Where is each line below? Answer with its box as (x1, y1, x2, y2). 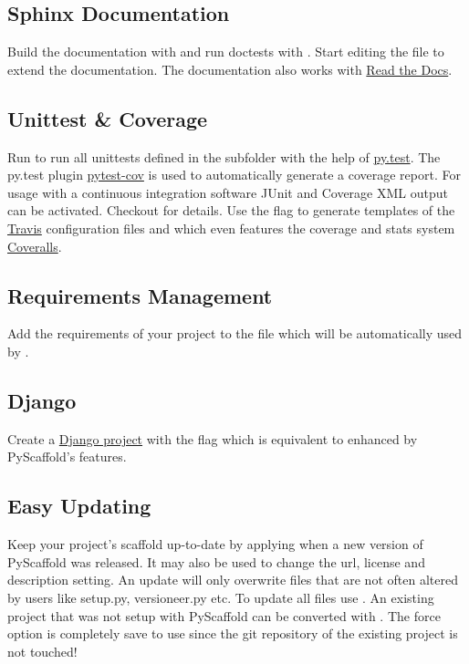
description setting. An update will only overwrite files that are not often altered (7, 570, 458, 589)
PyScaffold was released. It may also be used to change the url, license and (7, 552, 425, 571)
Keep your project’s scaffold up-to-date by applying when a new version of (7, 534, 423, 554)
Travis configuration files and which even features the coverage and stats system (7, 218, 455, 237)
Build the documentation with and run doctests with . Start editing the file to (7, 42, 444, 61)
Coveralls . (7, 236, 62, 255)
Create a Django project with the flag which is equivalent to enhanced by (7, 429, 418, 448)
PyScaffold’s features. (7, 447, 127, 466)
